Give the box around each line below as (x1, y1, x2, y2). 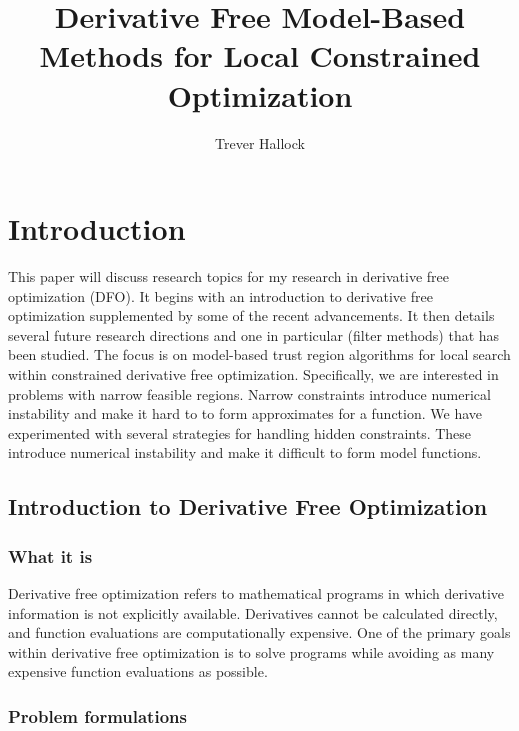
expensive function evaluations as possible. (8, 661, 268, 682)
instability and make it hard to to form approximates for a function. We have (8, 403, 483, 424)
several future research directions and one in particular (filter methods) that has (8, 324, 500, 345)
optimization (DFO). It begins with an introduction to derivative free (8, 285, 433, 306)
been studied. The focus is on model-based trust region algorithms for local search (8, 344, 511, 365)
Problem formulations (8, 703, 187, 728)
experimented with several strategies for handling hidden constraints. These (8, 422, 472, 443)
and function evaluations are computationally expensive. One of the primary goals (8, 622, 511, 643)
